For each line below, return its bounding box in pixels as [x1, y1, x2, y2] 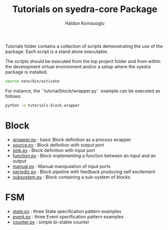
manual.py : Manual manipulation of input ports [12, 163, 111, 169]
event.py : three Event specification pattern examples [12, 213, 124, 219]
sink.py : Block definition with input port [12, 147, 95, 153]
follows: [5, 93, 22, 99]
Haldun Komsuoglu [65, 20, 105, 26]
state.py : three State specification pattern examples [12, 208, 122, 214]
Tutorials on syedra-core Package [12, 4, 157, 15]
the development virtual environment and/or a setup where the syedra [5, 63, 151, 69]
